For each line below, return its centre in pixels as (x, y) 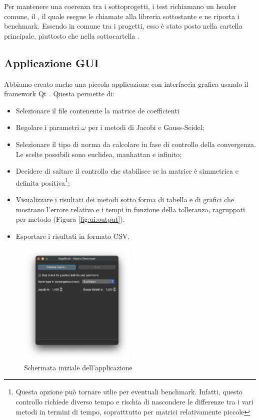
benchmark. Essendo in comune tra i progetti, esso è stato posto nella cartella (123, 26)
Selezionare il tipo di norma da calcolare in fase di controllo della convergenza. (136, 144)
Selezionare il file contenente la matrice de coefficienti (97, 110)
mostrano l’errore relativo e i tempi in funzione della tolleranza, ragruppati (130, 209)
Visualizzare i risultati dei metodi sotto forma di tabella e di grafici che (125, 199)
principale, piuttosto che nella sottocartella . (72, 35)
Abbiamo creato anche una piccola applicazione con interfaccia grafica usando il (126, 84)
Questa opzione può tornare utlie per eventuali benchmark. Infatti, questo (129, 392)
